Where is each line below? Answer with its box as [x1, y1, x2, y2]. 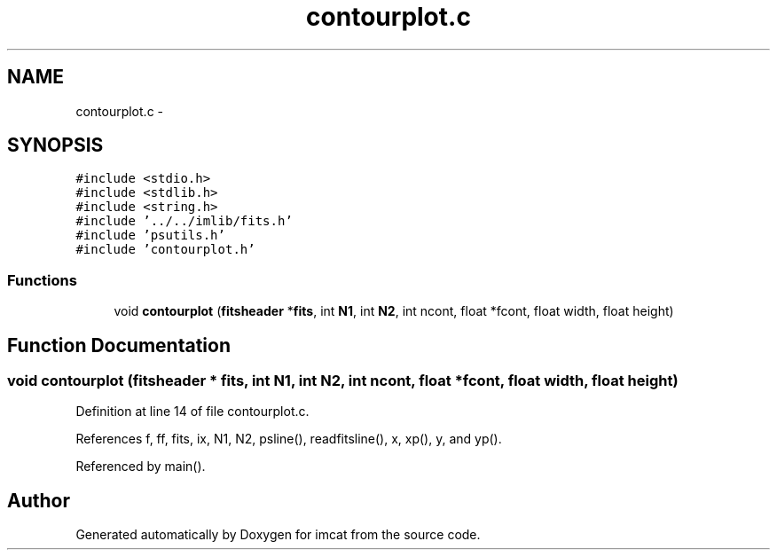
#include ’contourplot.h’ [75, 242, 255, 257]
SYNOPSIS [7, 134, 104, 157]
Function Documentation [7, 333, 231, 357]
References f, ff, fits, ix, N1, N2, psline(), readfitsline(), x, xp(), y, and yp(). [75, 431, 502, 447]
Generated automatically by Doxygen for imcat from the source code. [75, 527, 481, 543]
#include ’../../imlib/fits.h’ [75, 214, 293, 229]
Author [7, 489, 70, 512]
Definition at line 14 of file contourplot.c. [75, 404, 310, 420]
